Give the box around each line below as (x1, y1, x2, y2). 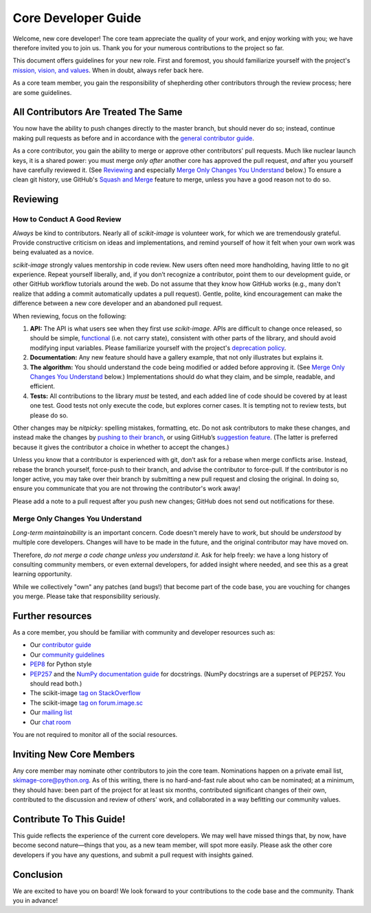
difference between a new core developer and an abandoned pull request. (12, 299, 223, 307)
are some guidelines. (12, 88, 72, 96)
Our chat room (30, 718, 71, 726)
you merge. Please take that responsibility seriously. (12, 592, 161, 601)
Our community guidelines (30, 650, 105, 659)
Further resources (12, 610, 92, 621)
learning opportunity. (12, 570, 72, 578)
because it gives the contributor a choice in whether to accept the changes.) (12, 443, 229, 451)
